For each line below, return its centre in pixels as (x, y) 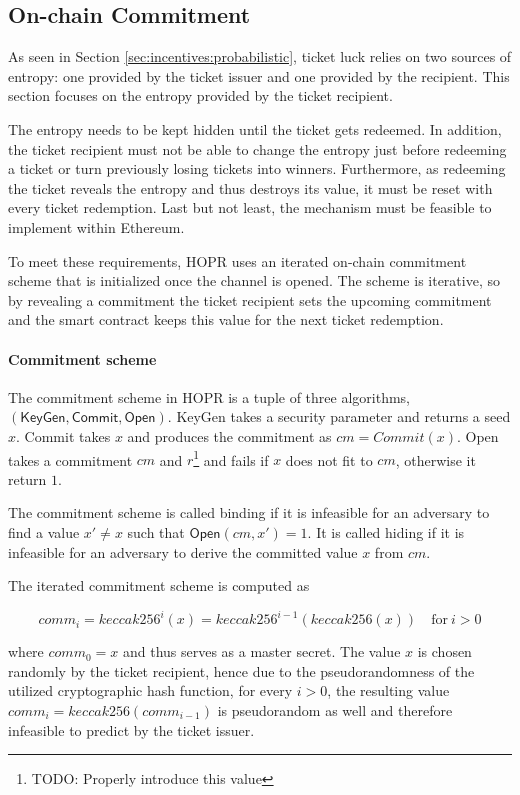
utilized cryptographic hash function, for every (150, 690)
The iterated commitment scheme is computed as (159, 585)
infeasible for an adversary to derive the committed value (183, 551)
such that (156, 531)
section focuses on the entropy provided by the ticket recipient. (200, 95)
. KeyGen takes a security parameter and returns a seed (339, 416)
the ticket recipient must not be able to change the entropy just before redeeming (257, 148)
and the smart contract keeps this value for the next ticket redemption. (226, 319)
